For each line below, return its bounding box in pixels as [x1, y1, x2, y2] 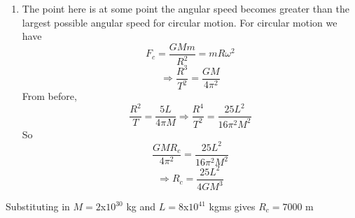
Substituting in [6, 199, 70, 213]
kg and [126, 199, 156, 213]
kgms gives [209, 199, 256, 213]
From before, [22, 89, 77, 103]
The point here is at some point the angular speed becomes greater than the [22, 1, 349, 15]
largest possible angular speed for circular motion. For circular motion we [22, 15, 337, 29]
